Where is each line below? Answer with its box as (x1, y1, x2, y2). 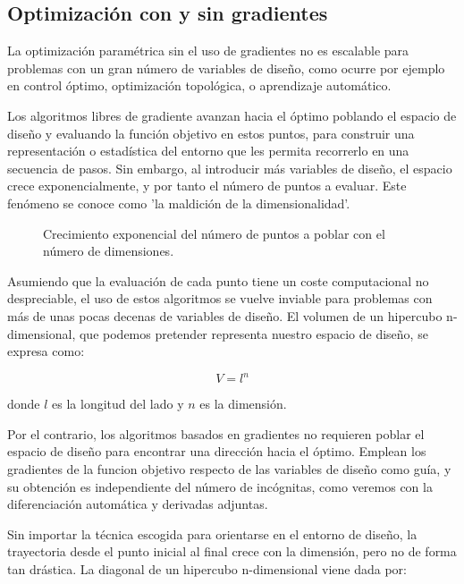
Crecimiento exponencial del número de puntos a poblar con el (43, 224, 385, 242)
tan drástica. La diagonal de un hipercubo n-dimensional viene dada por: (7, 559, 407, 578)
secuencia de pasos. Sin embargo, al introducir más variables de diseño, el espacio (7, 158, 452, 177)
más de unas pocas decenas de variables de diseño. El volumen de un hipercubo (7, 306, 443, 325)
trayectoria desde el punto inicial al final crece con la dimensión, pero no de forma (7, 542, 457, 561)
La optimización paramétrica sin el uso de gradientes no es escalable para (7, 41, 409, 60)
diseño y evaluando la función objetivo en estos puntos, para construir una (7, 123, 415, 142)
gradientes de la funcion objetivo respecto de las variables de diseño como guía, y (7, 459, 451, 478)
